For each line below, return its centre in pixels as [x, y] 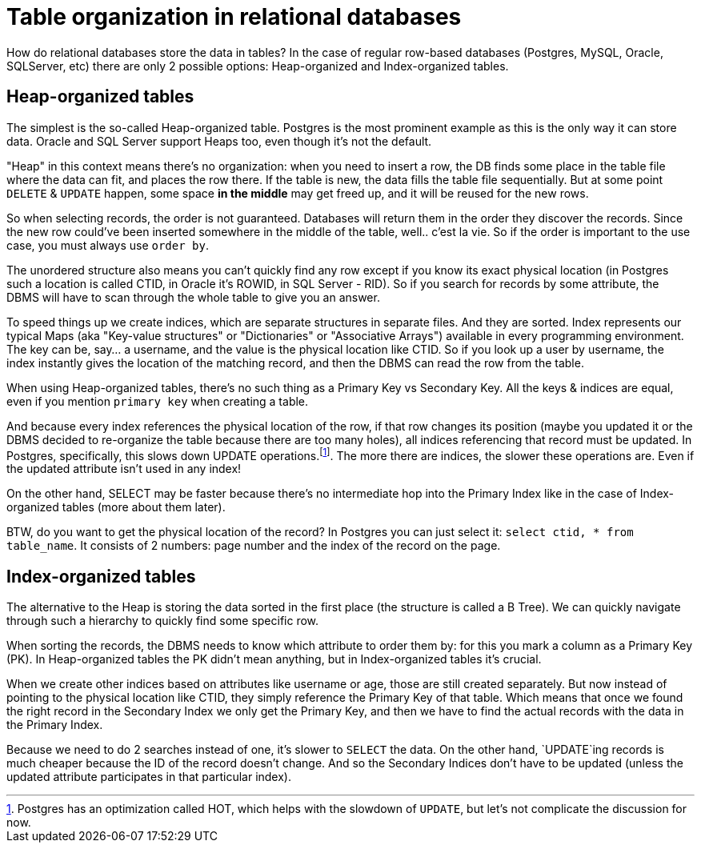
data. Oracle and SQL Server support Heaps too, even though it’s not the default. [219, 141]
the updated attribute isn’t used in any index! [124, 469]
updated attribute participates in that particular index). [149, 777]
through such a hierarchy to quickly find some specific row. [163, 621]
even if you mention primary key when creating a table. [158, 401]
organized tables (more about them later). [116, 507]
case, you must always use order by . [108, 245]
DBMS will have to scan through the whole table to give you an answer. [193, 297]
